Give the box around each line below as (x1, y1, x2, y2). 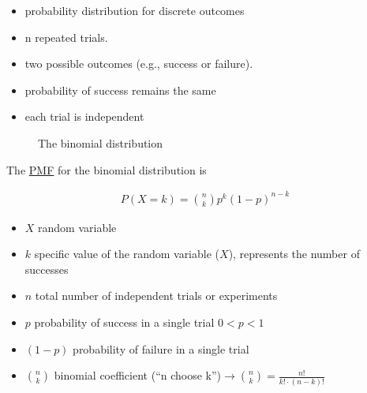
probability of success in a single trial (34, 314, 215, 331)
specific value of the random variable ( (34, 245, 220, 262)
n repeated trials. (24, 28, 108, 45)
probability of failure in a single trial (73, 340, 249, 357)
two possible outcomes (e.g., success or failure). (24, 55, 253, 72)
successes (24, 260, 69, 277)
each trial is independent (24, 108, 144, 125)
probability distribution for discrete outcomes (24, 2, 245, 18)
